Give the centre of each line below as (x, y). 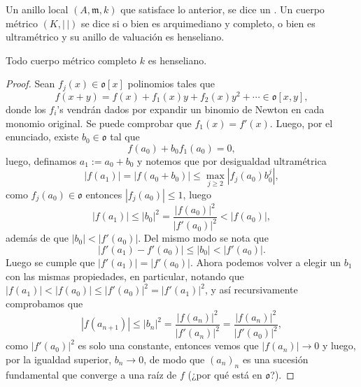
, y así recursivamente (251, 290)
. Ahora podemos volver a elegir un (266, 262)
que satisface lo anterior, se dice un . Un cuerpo (222, 9)
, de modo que (174, 359)
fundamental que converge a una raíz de (91, 374)
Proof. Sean (30, 83)
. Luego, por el (301, 123)
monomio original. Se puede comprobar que (99, 123)
